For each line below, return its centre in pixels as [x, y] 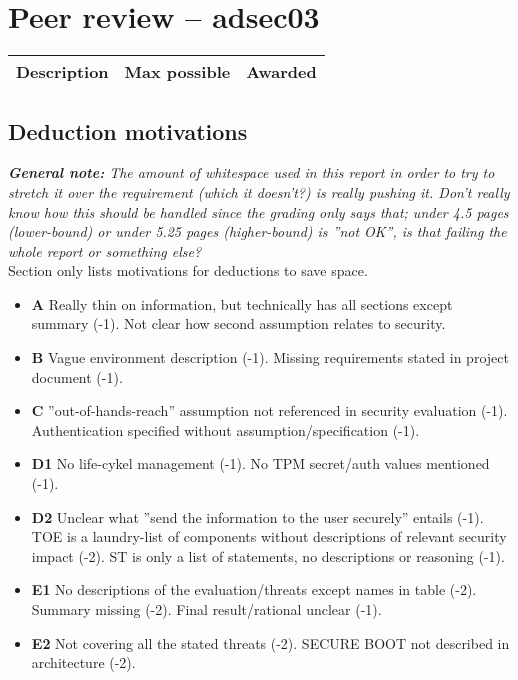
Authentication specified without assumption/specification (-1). [225, 429]
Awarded [281, 72]
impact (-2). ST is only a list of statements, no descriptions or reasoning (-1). [268, 555]
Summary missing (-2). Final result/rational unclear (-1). [206, 609]
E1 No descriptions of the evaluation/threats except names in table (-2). [254, 589]
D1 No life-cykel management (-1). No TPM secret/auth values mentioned [260, 463]
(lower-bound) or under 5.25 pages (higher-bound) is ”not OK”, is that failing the [257, 231]
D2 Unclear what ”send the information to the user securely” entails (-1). [257, 516]
